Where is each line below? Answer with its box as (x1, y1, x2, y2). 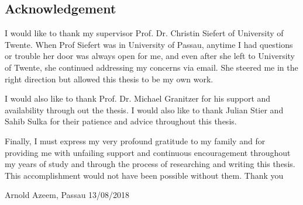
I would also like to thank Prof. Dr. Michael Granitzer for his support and (5, 92, 271, 105)
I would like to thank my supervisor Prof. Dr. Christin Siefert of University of (5, 27, 284, 39)
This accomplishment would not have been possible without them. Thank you (5, 169, 284, 181)
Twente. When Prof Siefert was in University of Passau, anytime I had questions (5, 38, 293, 50)
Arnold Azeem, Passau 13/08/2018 (5, 189, 130, 201)
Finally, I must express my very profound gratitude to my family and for (5, 134, 266, 147)
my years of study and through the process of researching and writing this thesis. (5, 158, 295, 170)
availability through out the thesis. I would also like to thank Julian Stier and (5, 103, 284, 116)
